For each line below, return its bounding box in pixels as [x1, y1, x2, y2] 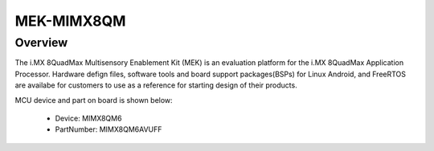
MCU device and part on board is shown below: [14, 95, 173, 104]
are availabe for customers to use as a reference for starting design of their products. [14, 80, 297, 90]
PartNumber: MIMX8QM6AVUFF [55, 124, 162, 134]
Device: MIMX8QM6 [55, 113, 122, 123]
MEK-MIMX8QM [14, 12, 126, 30]
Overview [14, 35, 68, 50]
